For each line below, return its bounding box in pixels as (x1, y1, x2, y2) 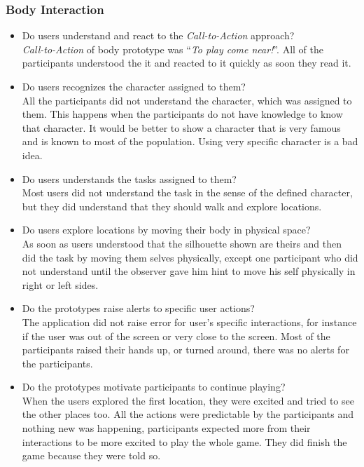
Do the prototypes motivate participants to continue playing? (22, 379, 286, 394)
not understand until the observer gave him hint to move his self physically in (22, 264, 356, 278)
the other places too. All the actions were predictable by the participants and (22, 407, 354, 421)
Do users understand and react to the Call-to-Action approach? (22, 28, 295, 43)
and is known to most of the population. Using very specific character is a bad (22, 134, 358, 149)
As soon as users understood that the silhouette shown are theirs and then (22, 236, 342, 250)
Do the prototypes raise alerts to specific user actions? (22, 301, 255, 316)
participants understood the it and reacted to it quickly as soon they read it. (22, 55, 351, 70)
